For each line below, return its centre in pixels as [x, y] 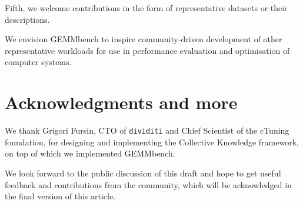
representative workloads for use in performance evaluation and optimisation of [147, 50]
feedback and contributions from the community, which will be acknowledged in [148, 184]
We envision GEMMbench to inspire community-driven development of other [144, 39]
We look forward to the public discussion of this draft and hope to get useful [143, 173]
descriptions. [27, 19]
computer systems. [38, 62]
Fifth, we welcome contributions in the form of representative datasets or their [146, 8]
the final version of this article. [60, 196]
